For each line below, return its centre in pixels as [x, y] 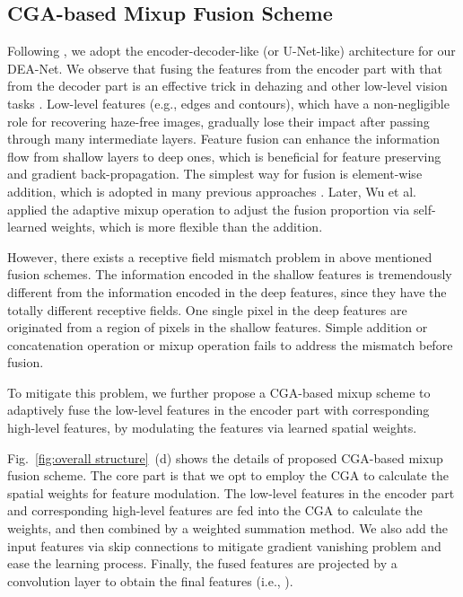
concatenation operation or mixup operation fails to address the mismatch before [230, 344]
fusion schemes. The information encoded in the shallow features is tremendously [230, 274]
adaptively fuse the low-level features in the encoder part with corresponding [218, 410]
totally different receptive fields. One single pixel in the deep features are [207, 309]
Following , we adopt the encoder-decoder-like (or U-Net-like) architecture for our [231, 51]
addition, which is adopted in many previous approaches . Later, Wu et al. [212, 191]
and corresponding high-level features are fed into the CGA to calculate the [215, 510]
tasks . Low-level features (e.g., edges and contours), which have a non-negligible [228, 103]
